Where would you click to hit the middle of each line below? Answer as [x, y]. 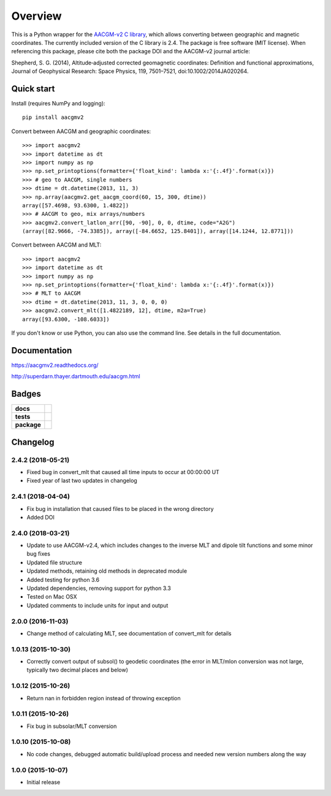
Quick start [33, 89]
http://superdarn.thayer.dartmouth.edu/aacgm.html [76, 377]
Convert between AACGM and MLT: [56, 245]
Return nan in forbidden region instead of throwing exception [104, 698]
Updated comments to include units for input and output [97, 605]
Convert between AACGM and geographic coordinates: [81, 131]
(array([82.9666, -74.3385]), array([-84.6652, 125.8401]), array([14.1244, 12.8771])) [158, 231]
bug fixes [38, 554]
